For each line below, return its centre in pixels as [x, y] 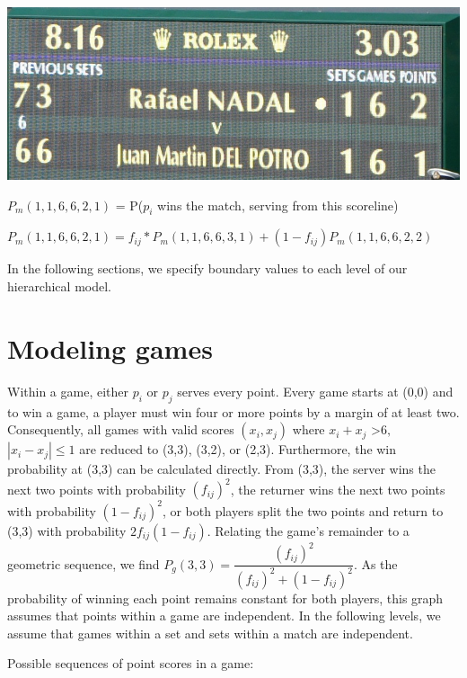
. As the [375, 563]
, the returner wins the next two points [338, 489]
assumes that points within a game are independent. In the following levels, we [224, 616]
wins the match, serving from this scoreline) [278, 205]
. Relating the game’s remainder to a [308, 530]
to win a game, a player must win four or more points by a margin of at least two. [233, 411]
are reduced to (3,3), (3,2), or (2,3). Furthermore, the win [238, 449]
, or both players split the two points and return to [303, 510]
